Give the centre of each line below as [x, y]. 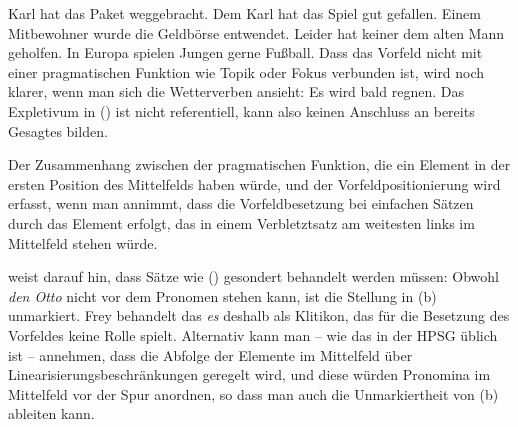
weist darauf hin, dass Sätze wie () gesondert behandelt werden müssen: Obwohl [253, 276]
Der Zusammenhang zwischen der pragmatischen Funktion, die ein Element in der [259, 164]
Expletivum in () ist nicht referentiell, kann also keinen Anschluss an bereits [241, 110]
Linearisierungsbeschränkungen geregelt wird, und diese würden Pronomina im [249, 374]
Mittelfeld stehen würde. [83, 242]
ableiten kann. [51, 413]
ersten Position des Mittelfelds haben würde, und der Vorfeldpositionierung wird [254, 183]
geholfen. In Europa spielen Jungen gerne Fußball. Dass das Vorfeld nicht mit [245, 52]
